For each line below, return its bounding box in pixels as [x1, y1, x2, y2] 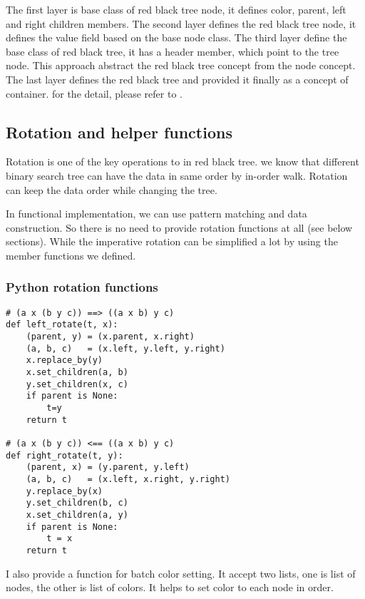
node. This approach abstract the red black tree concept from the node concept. [6, 58, 356, 73]
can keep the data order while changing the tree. [6, 182, 217, 197]
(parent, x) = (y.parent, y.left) [26, 462, 190, 473]
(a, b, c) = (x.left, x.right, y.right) [26, 473, 230, 484]
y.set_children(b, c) [26, 498, 128, 508]
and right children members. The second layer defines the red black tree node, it [6, 16, 356, 31]
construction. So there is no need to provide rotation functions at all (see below [6, 220, 353, 235]
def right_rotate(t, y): [6, 450, 123, 461]
